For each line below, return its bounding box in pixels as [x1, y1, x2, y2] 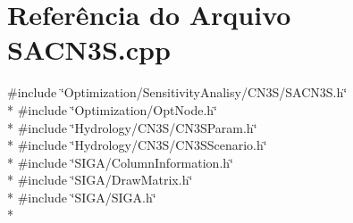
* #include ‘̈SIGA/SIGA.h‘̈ [7, 187, 156, 206]
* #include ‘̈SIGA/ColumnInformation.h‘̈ [7, 153, 233, 171]
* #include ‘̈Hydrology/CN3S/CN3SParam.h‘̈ [7, 118, 257, 136]
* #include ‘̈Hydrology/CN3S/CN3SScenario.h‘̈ [7, 136, 267, 154]
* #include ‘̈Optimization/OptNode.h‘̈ [7, 100, 217, 119]
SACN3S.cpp [7, 31, 171, 68]
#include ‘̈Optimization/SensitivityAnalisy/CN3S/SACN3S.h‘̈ [7, 83, 348, 102]
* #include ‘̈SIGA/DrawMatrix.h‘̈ [7, 170, 193, 189]
